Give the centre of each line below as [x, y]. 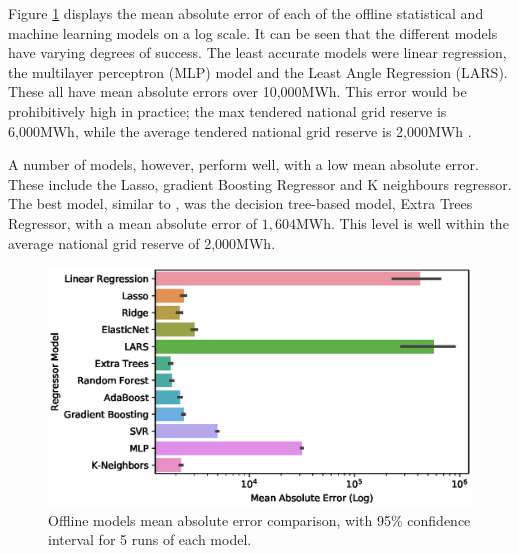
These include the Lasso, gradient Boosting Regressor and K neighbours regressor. [260, 183]
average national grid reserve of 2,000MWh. [142, 242]
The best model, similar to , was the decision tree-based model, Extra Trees [240, 203]
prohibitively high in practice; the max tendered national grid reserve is [227, 110]
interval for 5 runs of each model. [150, 539]
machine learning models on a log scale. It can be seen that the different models [253, 32]
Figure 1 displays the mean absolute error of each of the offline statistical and [246, 13]
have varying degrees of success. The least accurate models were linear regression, [257, 52]
